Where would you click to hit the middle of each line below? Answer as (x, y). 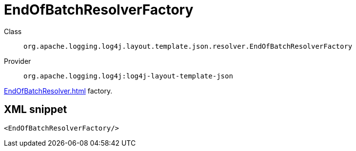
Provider (18, 61)
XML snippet (36, 110)
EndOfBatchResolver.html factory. (58, 91)
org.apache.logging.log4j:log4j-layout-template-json (128, 76)
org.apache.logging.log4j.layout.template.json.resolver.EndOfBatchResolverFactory (188, 46)
